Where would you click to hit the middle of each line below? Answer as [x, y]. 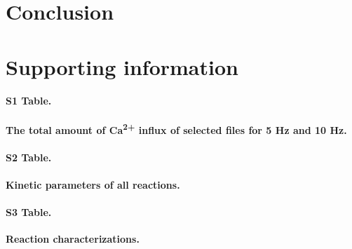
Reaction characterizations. [73, 238]
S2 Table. [29, 157]
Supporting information [122, 66]
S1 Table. [29, 101]
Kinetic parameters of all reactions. [93, 184]
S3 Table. [29, 211]
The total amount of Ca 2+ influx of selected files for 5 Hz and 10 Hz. [176, 129]
